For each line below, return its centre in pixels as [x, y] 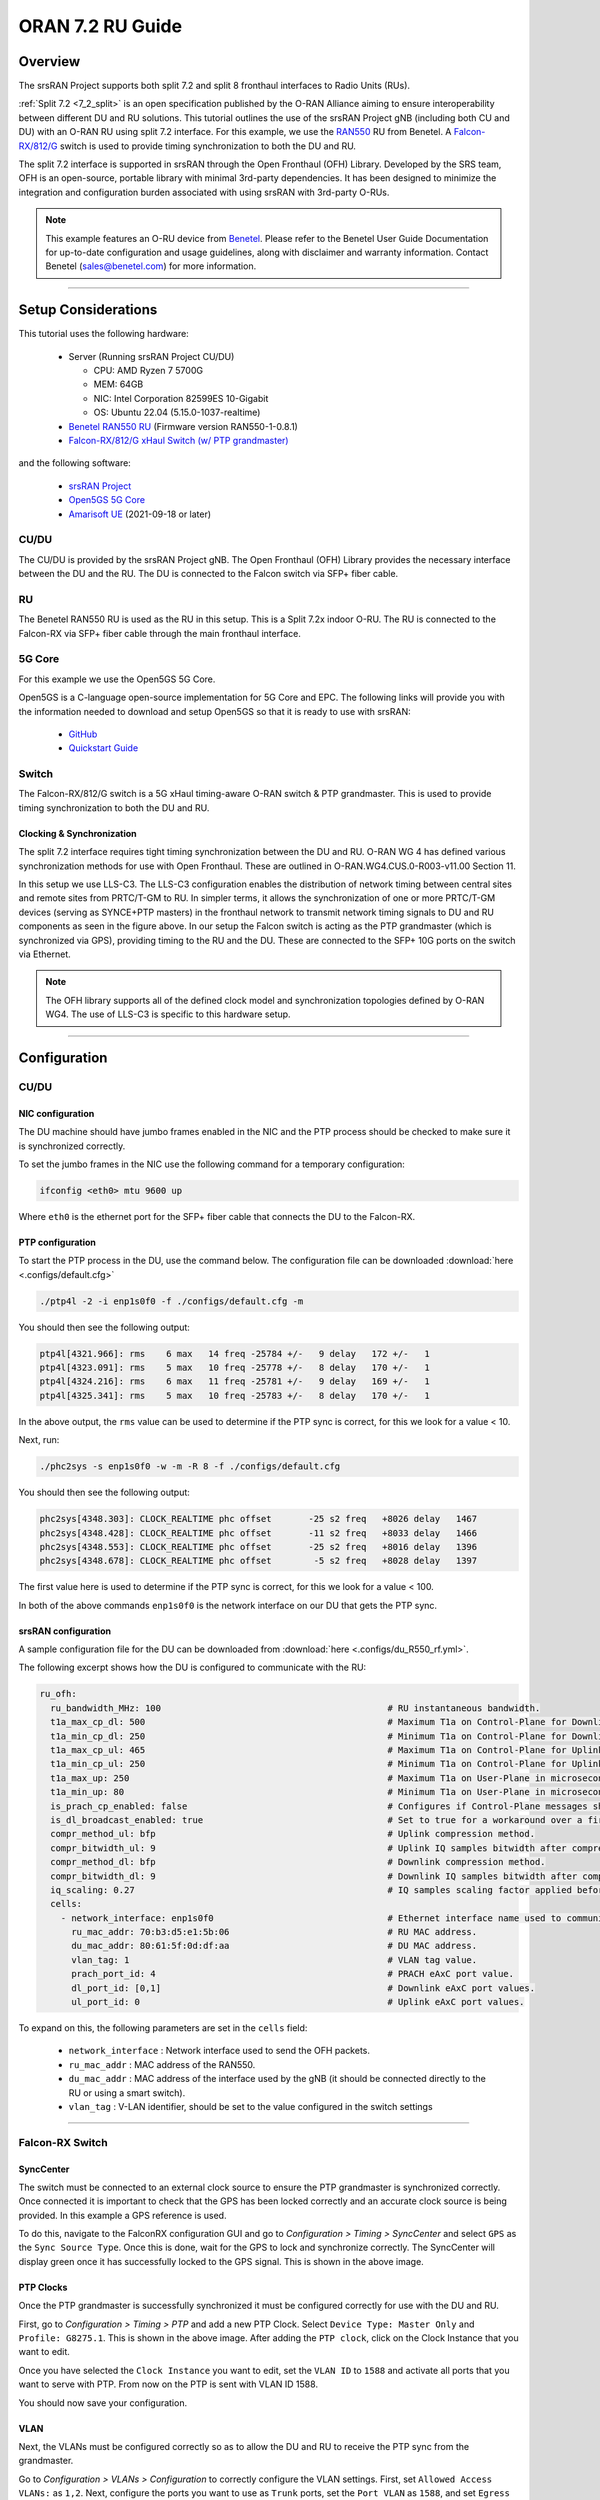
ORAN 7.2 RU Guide [100, 26]
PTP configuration [57, 1242]
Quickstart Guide [103, 748]
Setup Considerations [88, 310]
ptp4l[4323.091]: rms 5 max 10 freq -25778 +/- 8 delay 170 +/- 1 [234, 1367]
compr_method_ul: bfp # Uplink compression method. [292, 1834]
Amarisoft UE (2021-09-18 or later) [140, 514]
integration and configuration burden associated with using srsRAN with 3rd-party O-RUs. [204, 192]
